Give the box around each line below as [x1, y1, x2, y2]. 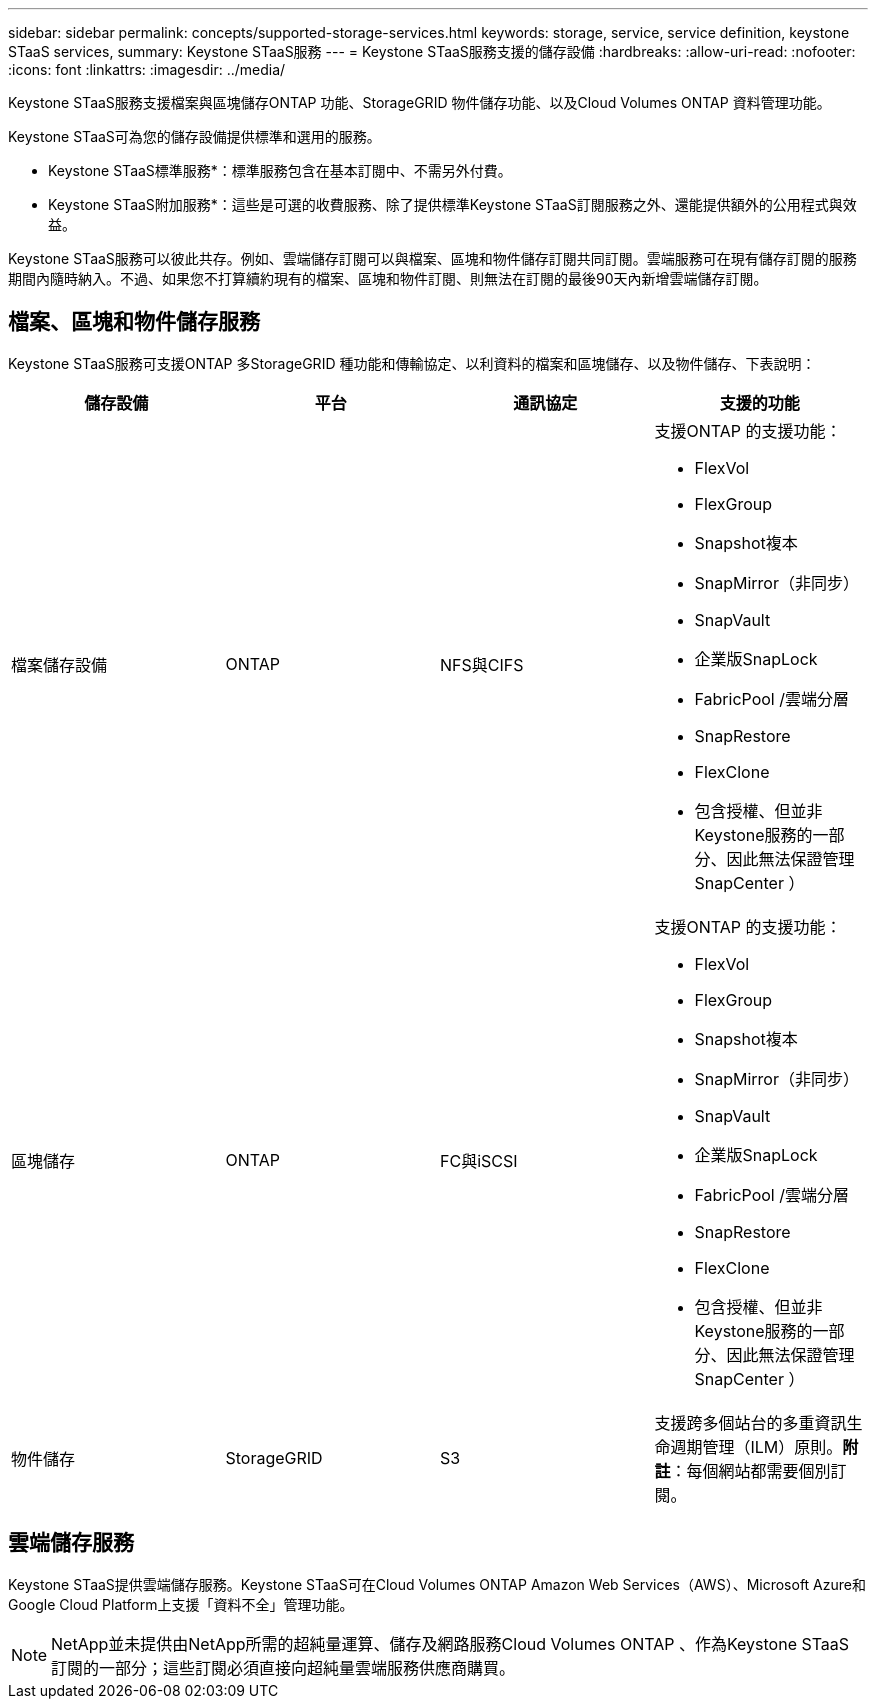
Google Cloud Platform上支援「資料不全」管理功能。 [8, 1595, 354, 1613]
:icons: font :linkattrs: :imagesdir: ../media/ [8, 61, 286, 78]
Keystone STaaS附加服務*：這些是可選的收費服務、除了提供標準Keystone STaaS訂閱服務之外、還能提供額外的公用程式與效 [48, 196, 857, 213]
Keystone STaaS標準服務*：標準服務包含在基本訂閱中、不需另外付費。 [48, 162, 512, 179]
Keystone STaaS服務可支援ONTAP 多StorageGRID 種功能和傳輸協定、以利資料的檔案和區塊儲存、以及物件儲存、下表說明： [8, 354, 816, 372]
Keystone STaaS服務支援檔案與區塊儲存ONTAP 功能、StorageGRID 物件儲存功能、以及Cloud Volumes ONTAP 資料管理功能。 [8, 94, 831, 111]
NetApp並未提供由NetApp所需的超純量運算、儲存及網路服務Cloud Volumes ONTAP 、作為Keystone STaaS [51, 1633, 850, 1654]
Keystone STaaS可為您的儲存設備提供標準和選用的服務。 [8, 128, 381, 145]
